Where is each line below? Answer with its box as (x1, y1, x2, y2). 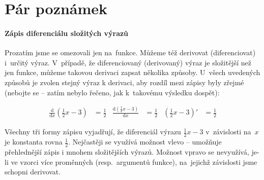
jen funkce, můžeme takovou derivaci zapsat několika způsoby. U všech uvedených (5, 67, 260, 78)
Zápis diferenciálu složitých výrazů (5, 27, 129, 38)
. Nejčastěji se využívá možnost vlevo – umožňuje (68, 136, 222, 147)
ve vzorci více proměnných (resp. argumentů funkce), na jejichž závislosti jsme (11, 156, 257, 167)
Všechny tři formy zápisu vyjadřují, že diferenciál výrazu (5, 126, 181, 137)
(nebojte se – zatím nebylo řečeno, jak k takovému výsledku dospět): (5, 87, 220, 97)
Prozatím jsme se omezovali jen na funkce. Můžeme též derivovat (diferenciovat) (5, 47, 256, 58)
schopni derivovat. (5, 166, 61, 177)
